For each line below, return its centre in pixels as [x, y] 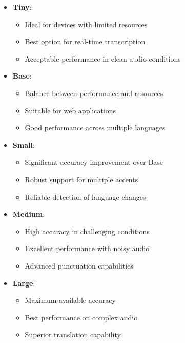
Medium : [29, 214]
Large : [24, 283]
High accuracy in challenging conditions [87, 231]
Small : [24, 145]
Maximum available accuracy [70, 300]
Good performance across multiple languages [95, 128]
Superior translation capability [73, 335]
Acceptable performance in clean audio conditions [103, 58]
